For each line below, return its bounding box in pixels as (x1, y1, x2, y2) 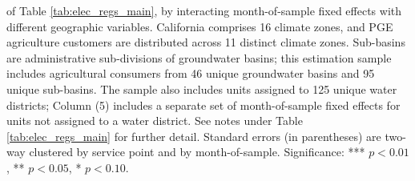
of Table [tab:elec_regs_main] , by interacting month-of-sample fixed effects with (6, 2, 402, 18)
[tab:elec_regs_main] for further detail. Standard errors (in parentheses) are (6, 127, 381, 144)
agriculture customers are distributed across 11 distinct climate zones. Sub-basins (6, 34, 405, 50)
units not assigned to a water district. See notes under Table (6, 112, 303, 129)
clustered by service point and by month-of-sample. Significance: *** (29, 143, 365, 160)
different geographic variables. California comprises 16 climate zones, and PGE (6, 18, 393, 34)
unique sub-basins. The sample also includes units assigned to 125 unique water (6, 80, 397, 97)
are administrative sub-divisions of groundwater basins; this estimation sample (6, 49, 392, 66)
